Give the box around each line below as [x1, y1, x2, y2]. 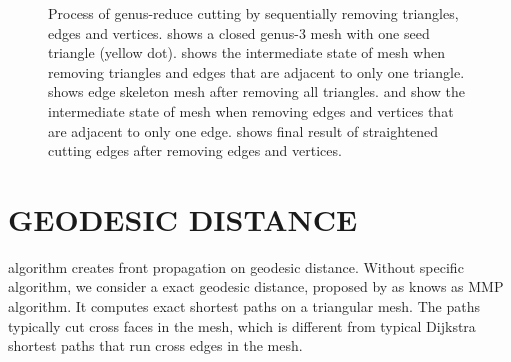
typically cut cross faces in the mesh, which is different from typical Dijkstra [8, 315, 476, 336]
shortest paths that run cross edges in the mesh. [8, 335, 303, 356]
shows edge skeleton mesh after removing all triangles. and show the [48, 81, 466, 102]
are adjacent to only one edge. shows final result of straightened [48, 120, 439, 141]
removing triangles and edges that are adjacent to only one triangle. [48, 61, 465, 82]
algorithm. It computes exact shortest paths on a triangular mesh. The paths [8, 296, 480, 317]
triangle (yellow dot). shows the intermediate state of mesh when [48, 42, 446, 63]
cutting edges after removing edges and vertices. [48, 140, 342, 161]
